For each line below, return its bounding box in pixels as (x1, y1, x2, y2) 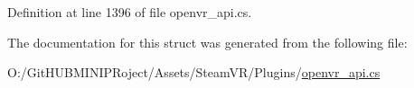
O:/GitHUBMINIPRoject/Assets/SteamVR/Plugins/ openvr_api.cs (7, 63, 381, 82)
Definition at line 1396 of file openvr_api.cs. (7, 3, 252, 21)
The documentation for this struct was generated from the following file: (7, 32, 408, 51)
